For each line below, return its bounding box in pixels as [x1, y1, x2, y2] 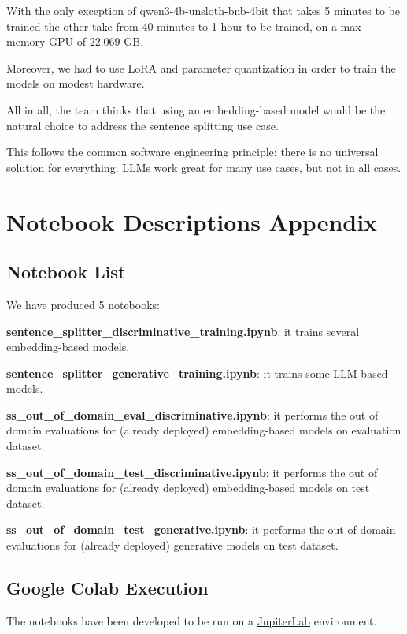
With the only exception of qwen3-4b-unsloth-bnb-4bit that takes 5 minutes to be [6, 2, 400, 18]
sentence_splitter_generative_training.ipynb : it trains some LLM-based [6, 364, 388, 381]
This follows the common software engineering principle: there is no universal [6, 144, 379, 160]
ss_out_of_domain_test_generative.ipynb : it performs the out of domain [6, 521, 396, 538]
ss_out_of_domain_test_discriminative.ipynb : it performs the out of [6, 464, 378, 480]
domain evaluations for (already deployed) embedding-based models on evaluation [6, 422, 401, 438]
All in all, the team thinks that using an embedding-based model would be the [6, 101, 386, 117]
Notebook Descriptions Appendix [6, 205, 378, 237]
